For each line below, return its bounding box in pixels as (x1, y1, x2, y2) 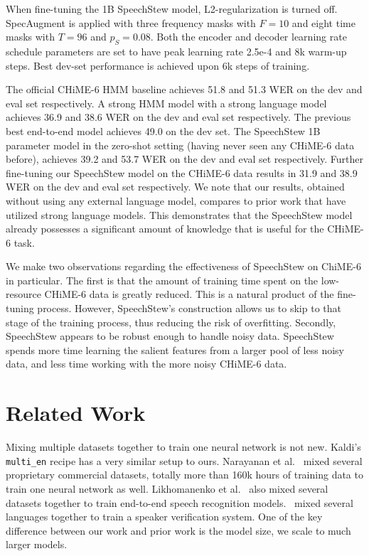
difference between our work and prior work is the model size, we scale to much (6, 523, 351, 538)
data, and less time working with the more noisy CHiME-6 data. (6, 356, 287, 371)
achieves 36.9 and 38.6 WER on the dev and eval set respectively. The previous (6, 109, 351, 124)
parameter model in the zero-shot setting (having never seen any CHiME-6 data (6, 137, 355, 152)
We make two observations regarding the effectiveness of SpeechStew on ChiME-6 (6, 259, 361, 274)
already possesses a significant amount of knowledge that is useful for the (6, 221, 324, 236)
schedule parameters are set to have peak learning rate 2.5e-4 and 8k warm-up (6, 43, 347, 58)
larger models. (6, 537, 68, 552)
